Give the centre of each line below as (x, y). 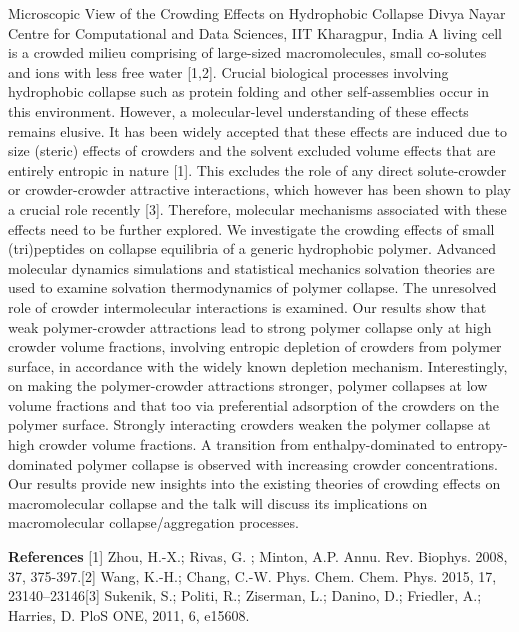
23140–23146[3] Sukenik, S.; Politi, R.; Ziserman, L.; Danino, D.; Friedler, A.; (245, 595)
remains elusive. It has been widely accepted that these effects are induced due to (257, 130)
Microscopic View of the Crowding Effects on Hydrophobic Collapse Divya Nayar (257, 13)
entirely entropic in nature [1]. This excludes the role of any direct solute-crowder (257, 169)
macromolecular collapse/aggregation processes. (153, 522)
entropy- (482, 444)
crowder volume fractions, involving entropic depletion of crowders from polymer (255, 346)
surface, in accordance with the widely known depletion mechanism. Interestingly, (258, 365)
